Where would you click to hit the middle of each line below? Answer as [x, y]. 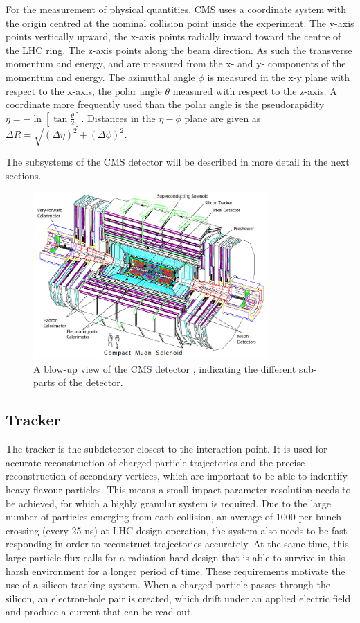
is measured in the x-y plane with [279, 77]
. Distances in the [118, 117]
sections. [24, 175]
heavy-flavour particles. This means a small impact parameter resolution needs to [178, 490]
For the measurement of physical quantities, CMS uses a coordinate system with [176, 9]
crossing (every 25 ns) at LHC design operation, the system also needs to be [167, 530]
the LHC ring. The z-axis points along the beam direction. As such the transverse [179, 50]
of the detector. [90, 382]
